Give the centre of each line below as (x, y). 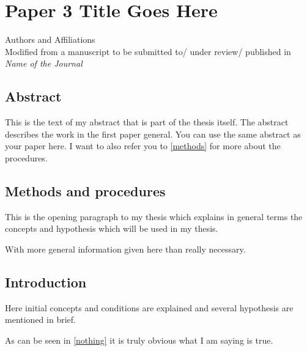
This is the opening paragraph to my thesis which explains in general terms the (154, 216)
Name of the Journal (44, 63)
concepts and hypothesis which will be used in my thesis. (112, 228)
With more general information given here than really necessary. (125, 249)
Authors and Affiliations (50, 39)
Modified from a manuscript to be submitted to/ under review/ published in (148, 51)
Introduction (46, 282)
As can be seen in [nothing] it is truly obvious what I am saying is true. (139, 340)
